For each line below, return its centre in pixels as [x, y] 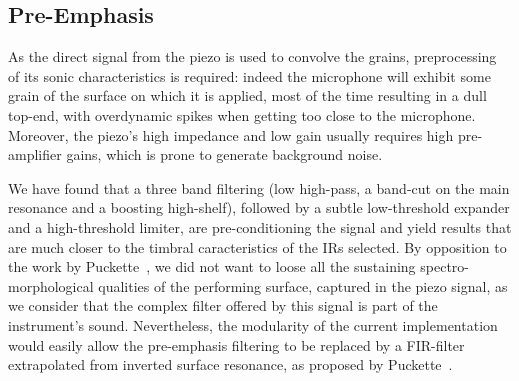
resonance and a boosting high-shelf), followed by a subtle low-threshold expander [259, 207]
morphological [51, 285]
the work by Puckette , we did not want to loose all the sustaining [212, 266]
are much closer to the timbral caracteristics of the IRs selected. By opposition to [257, 246]
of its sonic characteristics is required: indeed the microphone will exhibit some [249, 75]
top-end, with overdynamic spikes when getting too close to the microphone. [242, 114]
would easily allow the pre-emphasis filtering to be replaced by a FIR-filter [236, 344]
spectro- [444, 266]
